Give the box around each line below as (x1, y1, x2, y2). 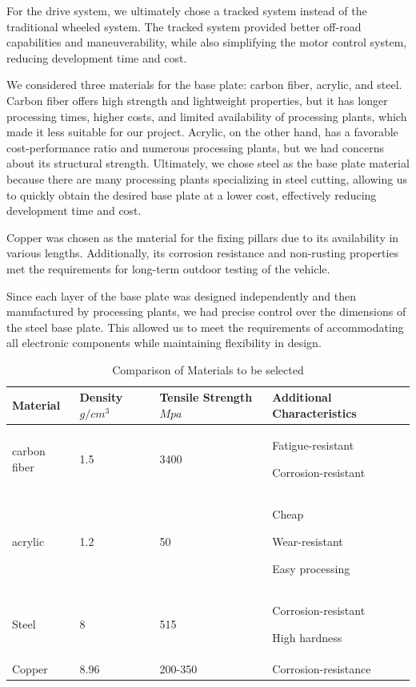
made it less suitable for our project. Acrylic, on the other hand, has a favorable (6, 123, 398, 140)
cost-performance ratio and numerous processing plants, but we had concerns (6, 139, 385, 156)
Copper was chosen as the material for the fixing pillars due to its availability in (6, 228, 399, 245)
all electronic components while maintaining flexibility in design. (6, 334, 322, 351)
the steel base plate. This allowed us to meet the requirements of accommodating (6, 318, 404, 335)
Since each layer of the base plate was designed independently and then (6, 287, 356, 304)
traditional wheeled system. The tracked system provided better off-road (6, 18, 362, 34)
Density (79, 389, 123, 406)
